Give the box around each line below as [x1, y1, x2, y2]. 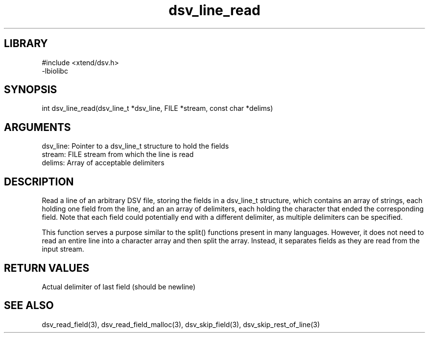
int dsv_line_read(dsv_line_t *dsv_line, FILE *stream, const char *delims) [42, 104, 273, 113]
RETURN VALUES [4, 261, 90, 274]
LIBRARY [4, 37, 48, 50]
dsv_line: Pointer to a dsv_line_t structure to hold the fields [42, 142, 229, 151]
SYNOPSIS [4, 83, 57, 96]
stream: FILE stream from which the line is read [42, 150, 194, 159]
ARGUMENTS [4, 121, 71, 133]
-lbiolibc [42, 66, 68, 75]
